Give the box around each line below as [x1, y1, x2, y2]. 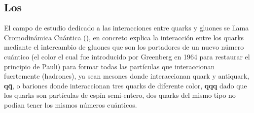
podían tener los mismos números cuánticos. [4, 99, 137, 110]
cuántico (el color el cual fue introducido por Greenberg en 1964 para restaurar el [4, 51, 250, 61]
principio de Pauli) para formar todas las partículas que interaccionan [4, 61, 215, 71]
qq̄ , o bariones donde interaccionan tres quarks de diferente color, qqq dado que [4, 80, 247, 90]
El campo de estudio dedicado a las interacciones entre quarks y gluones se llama [4, 23, 249, 33]
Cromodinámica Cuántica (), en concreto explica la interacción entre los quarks [4, 32, 244, 42]
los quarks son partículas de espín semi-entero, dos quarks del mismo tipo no [4, 90, 236, 100]
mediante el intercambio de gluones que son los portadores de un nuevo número [4, 42, 244, 52]
